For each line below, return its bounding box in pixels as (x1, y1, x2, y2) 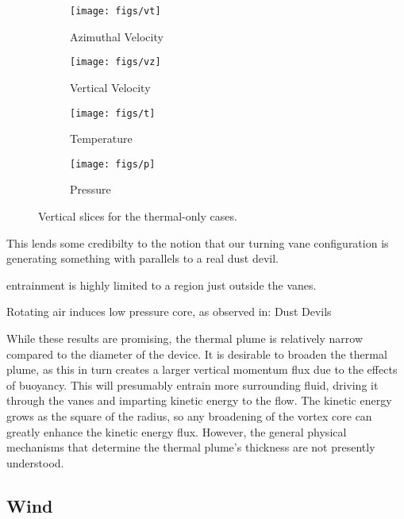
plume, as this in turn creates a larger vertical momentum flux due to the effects (6, 361, 398, 378)
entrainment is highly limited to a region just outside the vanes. (6, 276, 317, 293)
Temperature (70, 130, 133, 147)
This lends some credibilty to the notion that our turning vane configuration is (6, 234, 389, 251)
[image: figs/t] (70, 107, 156, 119)
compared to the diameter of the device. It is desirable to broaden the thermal (6, 345, 387, 362)
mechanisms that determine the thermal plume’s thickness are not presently (6, 439, 375, 456)
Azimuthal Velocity (70, 28, 164, 44)
